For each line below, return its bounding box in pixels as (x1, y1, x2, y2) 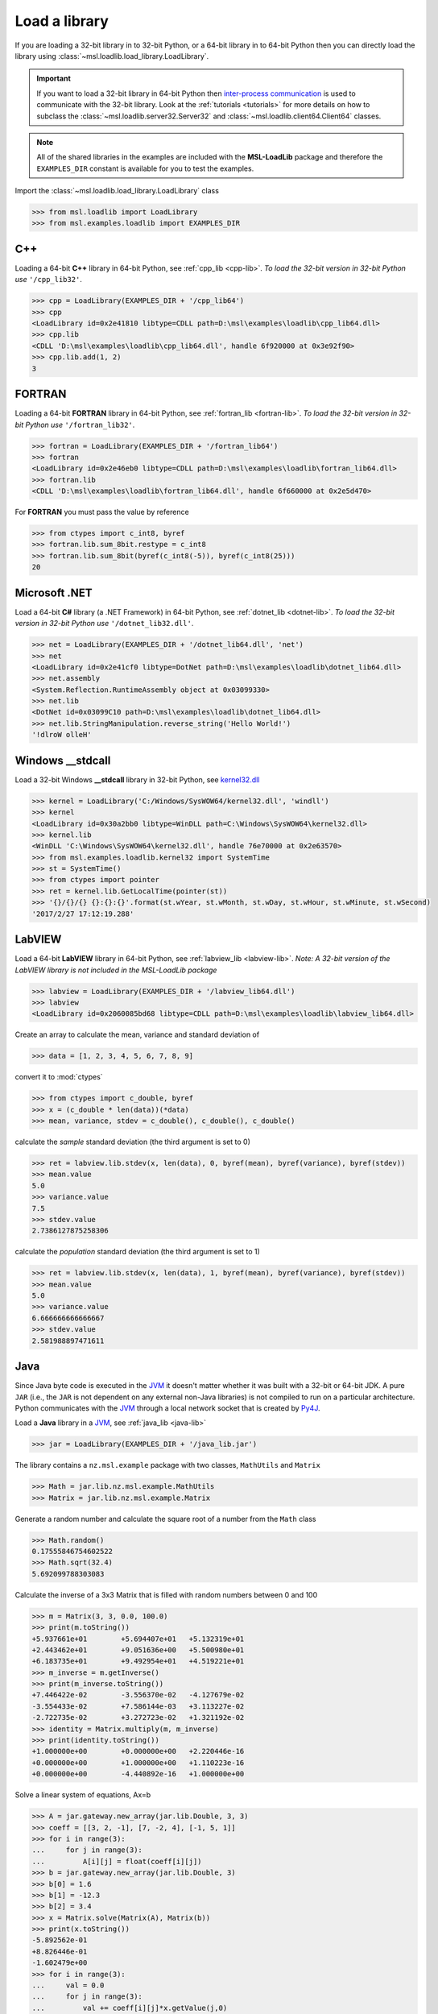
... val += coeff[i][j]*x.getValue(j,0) (31, 2003, 228, 2012)
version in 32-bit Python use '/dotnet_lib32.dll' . (14, 619, 194, 628)
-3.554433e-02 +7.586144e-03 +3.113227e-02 (31, 1701, 245, 1711)
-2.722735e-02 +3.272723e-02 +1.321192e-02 (31, 1713, 245, 1722)
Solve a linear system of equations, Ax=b (14, 1790, 151, 1800)
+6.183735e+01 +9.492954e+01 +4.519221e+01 (31, 1656, 245, 1666)
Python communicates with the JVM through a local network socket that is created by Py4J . (14, 1403, 320, 1413)
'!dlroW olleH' (31, 730, 92, 740)
